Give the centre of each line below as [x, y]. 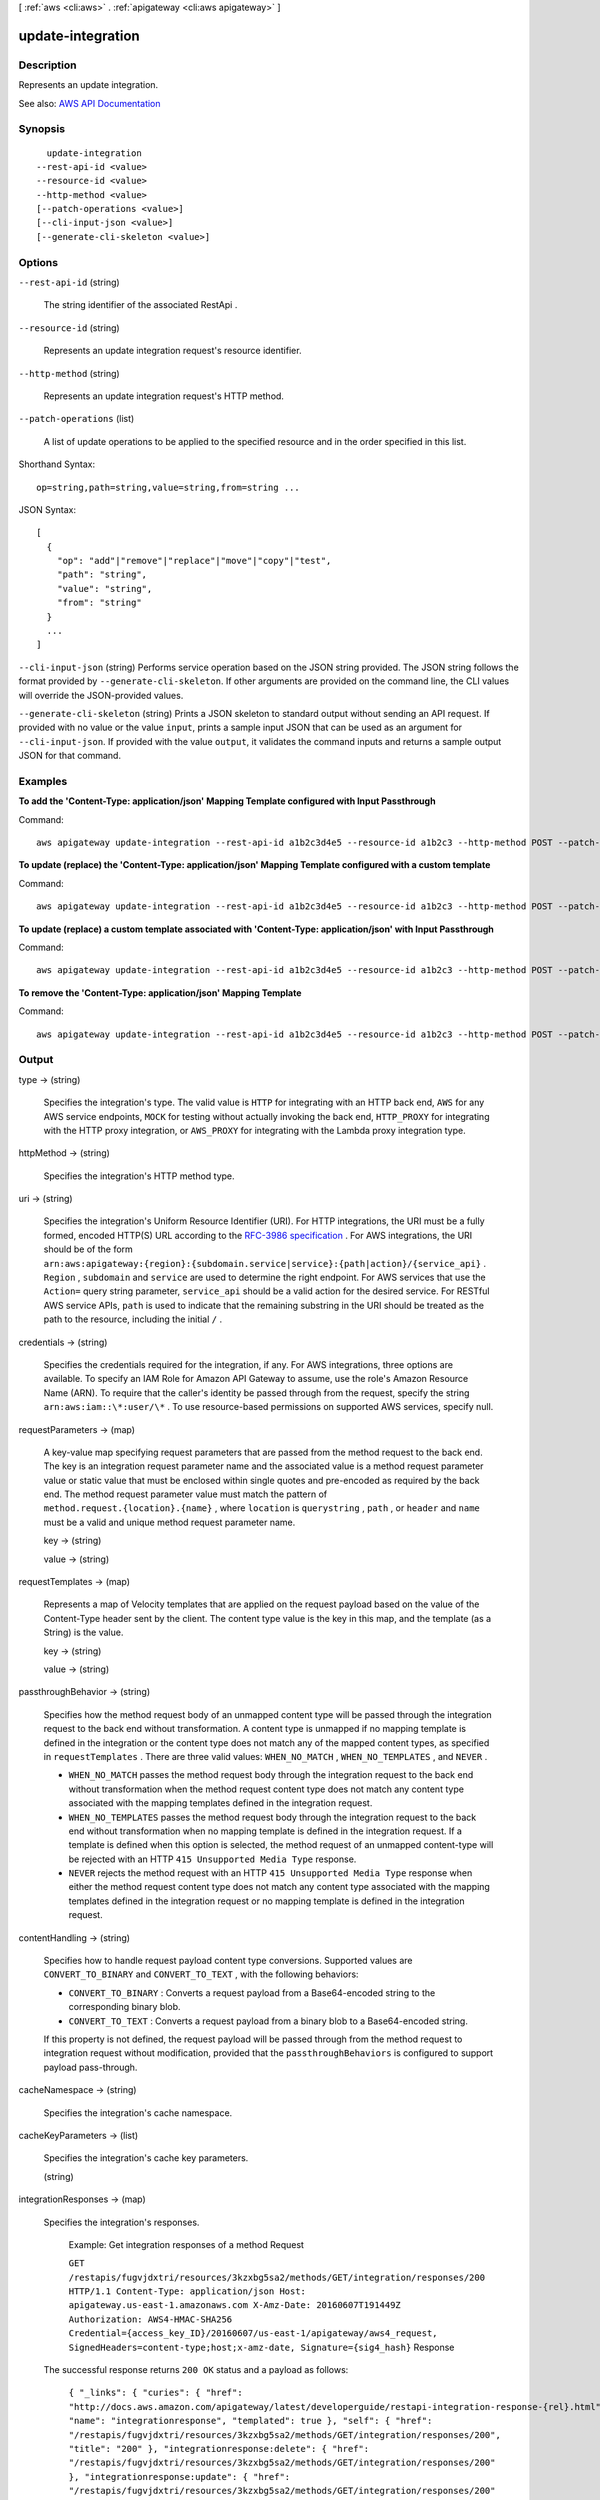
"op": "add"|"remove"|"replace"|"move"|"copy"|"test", [194, 561]
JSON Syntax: [47, 509]
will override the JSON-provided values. [101, 695]
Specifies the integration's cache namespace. [138, 2112]
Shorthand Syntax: [56, 464]
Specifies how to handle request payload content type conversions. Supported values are [228, 1961]
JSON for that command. [70, 756]
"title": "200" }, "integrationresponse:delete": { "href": [219, 2448]
